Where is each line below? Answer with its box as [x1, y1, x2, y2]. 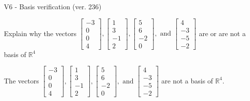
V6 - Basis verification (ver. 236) [4, 1, 102, 11]
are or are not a [199, 28, 246, 38]
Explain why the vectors [4, 28, 77, 38]
